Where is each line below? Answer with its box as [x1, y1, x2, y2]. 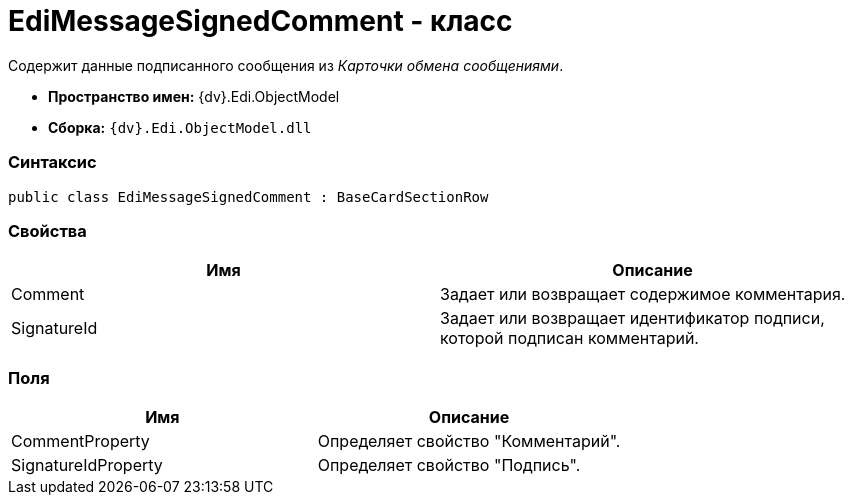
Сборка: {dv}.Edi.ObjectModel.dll [48, 118, 312, 136]
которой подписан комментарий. [440, 328, 699, 349]
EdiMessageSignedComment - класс [8, 4, 513, 38]
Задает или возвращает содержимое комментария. [440, 284, 846, 305]
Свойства [8, 220, 87, 241]
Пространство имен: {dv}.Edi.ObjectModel [48, 87, 340, 105]
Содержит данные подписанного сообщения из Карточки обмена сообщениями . [8, 56, 564, 74]
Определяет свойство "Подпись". [317, 455, 581, 475]
